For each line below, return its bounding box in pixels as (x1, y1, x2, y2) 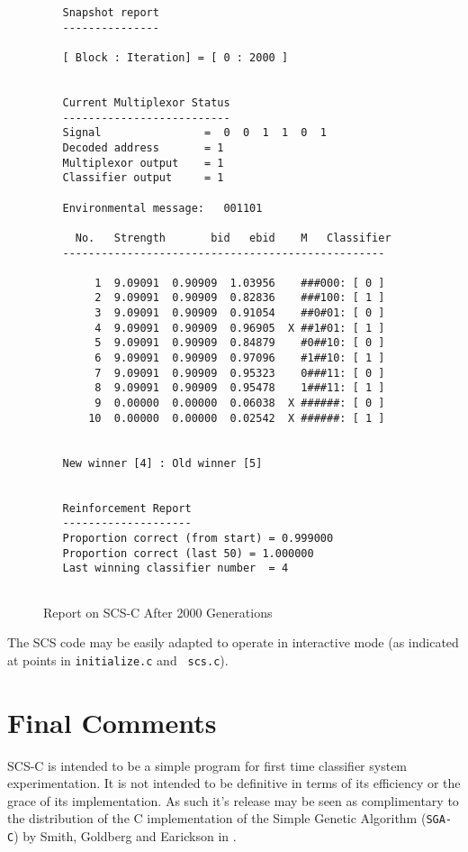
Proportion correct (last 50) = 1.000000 (62, 546, 314, 560)
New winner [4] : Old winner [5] (62, 456, 263, 470)
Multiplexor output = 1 (62, 156, 224, 169)
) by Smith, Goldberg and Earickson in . (13, 827, 237, 845)
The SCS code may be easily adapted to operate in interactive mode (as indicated (7, 633, 459, 652)
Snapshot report (62, 6, 159, 19)
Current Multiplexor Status (62, 96, 230, 109)
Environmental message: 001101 (62, 201, 263, 215)
